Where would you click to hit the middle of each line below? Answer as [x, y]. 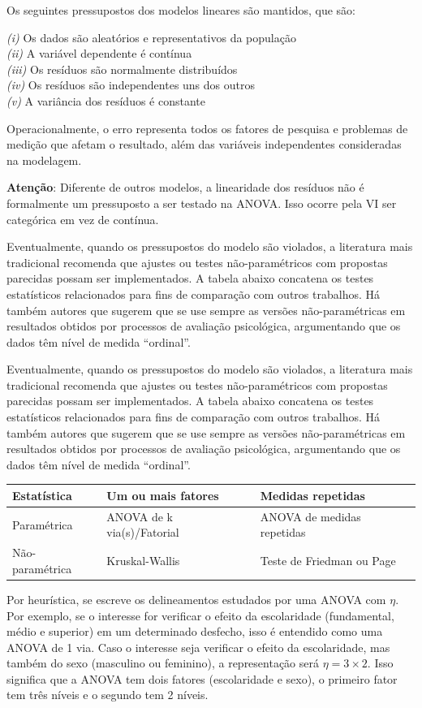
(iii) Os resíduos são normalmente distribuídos [122, 69]
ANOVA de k [140, 516]
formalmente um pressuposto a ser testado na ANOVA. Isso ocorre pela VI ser [202, 203]
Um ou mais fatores [163, 495]
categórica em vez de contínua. [83, 219]
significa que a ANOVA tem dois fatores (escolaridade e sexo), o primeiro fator [202, 678]
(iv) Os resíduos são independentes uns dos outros [131, 85]
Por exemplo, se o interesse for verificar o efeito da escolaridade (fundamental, [200, 615]
